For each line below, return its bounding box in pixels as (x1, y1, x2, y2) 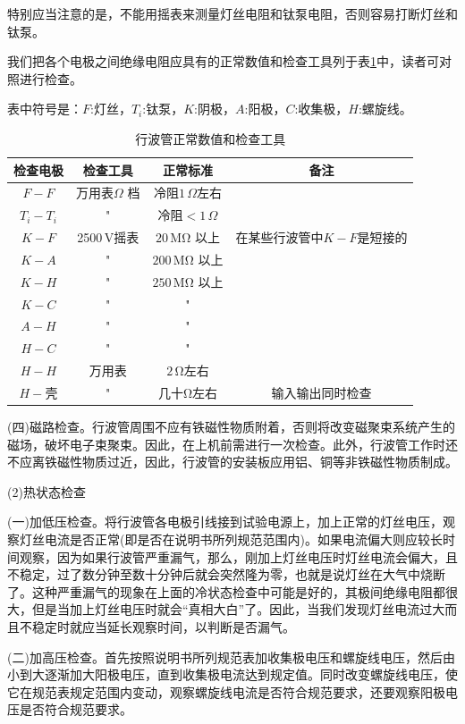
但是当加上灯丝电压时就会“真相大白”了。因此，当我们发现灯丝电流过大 (31, 600, 445, 619)
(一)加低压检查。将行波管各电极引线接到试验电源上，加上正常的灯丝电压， (7, 512, 443, 531)
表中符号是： (7, 99, 82, 118)
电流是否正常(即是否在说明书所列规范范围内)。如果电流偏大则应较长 (44, 530, 443, 549)
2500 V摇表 (77, 228, 139, 247)
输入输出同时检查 (271, 383, 372, 401)
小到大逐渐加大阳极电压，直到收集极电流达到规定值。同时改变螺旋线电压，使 (7, 665, 458, 684)
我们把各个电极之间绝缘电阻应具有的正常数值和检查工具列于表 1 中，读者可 (7, 52, 439, 71)
